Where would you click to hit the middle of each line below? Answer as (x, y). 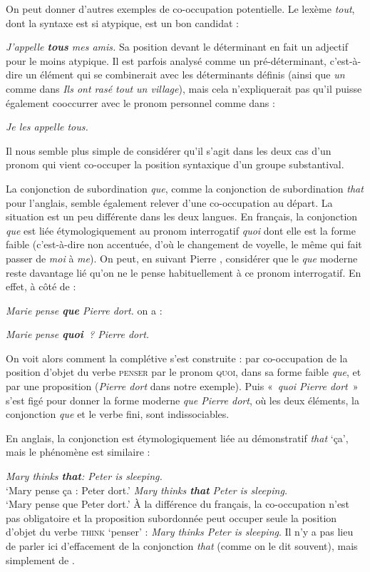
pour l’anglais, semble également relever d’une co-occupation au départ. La (169, 202)
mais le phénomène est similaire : (78, 452)
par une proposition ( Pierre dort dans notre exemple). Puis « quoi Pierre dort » (182, 386)
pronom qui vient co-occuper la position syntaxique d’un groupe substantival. (175, 164)
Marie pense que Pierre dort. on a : (84, 310)
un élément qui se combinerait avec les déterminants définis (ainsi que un (185, 75)
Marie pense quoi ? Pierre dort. (78, 334)
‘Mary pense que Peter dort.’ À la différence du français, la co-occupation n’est (178, 504)
